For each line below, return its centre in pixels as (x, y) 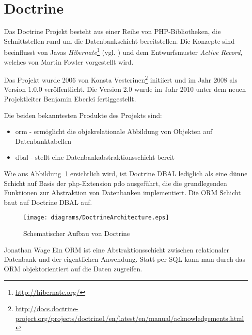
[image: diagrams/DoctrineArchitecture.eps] (96, 218)
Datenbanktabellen (43, 141)
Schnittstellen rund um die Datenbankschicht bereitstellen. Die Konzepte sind (119, 41)
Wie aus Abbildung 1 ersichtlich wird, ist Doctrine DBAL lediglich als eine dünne (126, 173)
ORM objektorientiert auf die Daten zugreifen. (73, 268)
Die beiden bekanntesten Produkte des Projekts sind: (83, 115)
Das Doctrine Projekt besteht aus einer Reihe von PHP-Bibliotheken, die (112, 31)
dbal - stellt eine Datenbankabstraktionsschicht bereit (95, 157)
